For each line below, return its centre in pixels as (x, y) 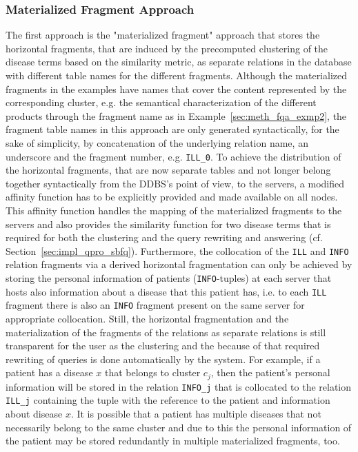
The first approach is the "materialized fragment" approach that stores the (163, 35)
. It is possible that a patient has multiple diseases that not (196, 414)
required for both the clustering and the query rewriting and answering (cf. (164, 237)
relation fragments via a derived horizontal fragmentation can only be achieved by (179, 264)
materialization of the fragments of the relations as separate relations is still (166, 332)
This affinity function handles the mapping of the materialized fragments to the (174, 210)
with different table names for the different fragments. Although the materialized (177, 75)
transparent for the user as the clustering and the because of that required (163, 346)
